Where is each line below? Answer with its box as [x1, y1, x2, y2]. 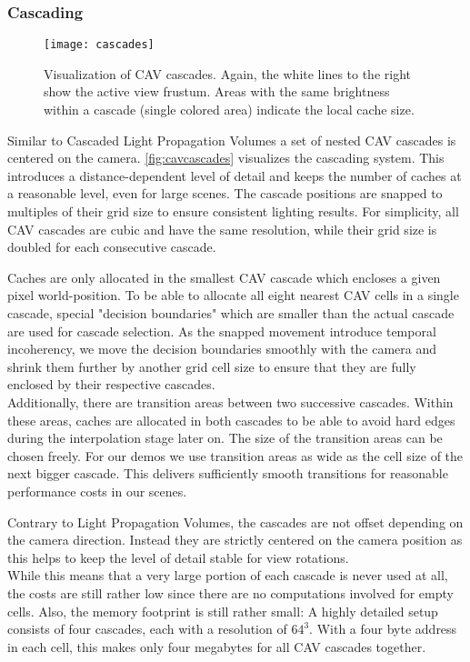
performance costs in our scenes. [7, 481, 187, 500]
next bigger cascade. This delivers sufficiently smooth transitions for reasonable [7, 464, 448, 483]
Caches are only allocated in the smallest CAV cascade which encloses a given [7, 267, 441, 286]
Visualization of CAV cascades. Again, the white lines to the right [44, 64, 411, 83]
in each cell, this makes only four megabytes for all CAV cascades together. [7, 637, 426, 656]
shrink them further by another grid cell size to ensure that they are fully [7, 356, 416, 376]
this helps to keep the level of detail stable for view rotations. [7, 547, 349, 567]
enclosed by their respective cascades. [7, 375, 215, 394]
